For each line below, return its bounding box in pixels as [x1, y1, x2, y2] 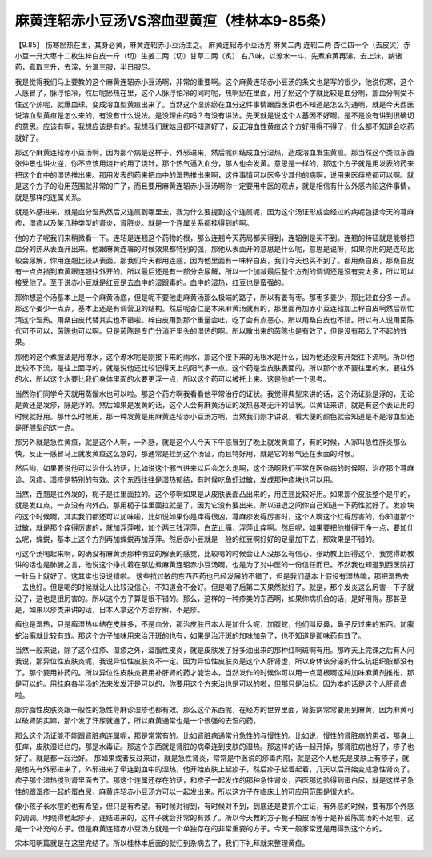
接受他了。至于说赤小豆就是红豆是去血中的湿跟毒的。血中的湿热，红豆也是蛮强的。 [14, 278, 288, 287]
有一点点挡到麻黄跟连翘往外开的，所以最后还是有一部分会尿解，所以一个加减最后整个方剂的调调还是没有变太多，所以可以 [14, 266, 414, 276]
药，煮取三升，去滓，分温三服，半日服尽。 [14, 62, 155, 72]
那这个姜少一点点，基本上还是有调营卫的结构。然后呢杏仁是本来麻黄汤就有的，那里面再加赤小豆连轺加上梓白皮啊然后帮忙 [14, 304, 414, 314]
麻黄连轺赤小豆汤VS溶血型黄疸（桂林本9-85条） [14, 12, 335, 30]
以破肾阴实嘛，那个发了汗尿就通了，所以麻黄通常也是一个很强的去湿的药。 [14, 716, 260, 726]
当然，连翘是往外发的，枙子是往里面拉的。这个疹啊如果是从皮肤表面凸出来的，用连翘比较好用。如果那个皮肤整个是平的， [14, 489, 414, 499]
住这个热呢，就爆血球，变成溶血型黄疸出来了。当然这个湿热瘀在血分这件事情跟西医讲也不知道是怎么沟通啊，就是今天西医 [14, 99, 414, 109]
